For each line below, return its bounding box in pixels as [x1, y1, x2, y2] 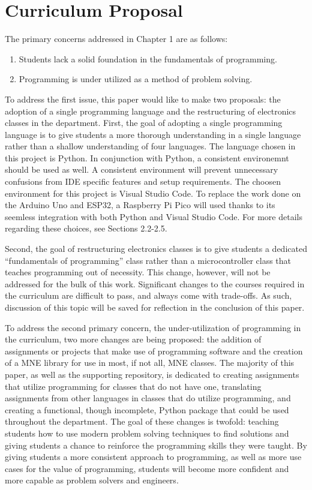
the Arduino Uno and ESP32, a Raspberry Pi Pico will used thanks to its [5, 199, 275, 211]
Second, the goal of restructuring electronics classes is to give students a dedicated [5, 242, 307, 255]
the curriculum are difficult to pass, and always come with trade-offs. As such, [5, 289, 292, 302]
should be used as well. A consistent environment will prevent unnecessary [5, 163, 278, 176]
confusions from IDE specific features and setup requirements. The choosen [5, 175, 281, 188]
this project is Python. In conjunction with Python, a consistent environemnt [5, 151, 289, 164]
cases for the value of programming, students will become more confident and [5, 462, 289, 474]
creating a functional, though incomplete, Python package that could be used [5, 403, 289, 416]
